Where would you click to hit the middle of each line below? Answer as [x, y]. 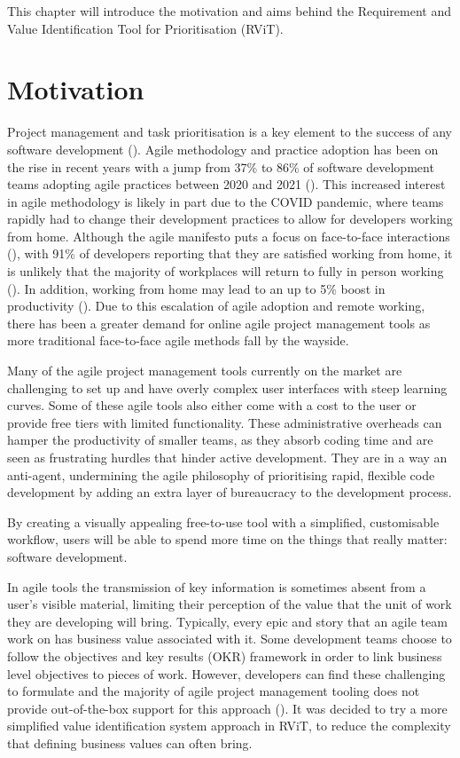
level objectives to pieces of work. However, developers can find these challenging [226, 673]
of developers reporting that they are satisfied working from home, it [266, 253]
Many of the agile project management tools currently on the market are [205, 371]
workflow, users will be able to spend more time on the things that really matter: [227, 539]
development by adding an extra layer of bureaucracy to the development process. [230, 492]
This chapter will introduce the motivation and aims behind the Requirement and [229, 11]
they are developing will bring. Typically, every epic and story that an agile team [227, 621]
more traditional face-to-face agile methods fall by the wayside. [178, 340]
